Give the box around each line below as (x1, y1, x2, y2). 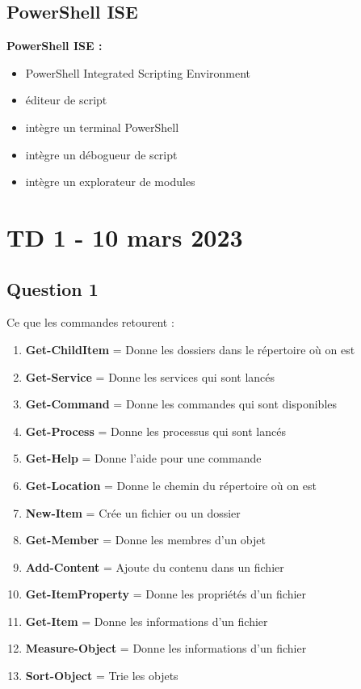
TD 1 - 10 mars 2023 (6, 220, 243, 253)
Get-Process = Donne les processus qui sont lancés (25, 422, 286, 439)
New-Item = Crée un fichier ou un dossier (25, 504, 241, 521)
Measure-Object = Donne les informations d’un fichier (25, 640, 307, 657)
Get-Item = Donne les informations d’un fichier (25, 612, 268, 629)
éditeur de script (25, 91, 107, 108)
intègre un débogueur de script (25, 146, 178, 163)
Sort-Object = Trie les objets (25, 667, 178, 684)
